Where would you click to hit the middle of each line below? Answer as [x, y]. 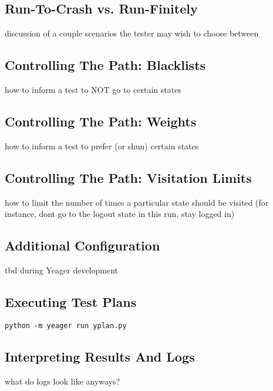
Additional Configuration [82, 245]
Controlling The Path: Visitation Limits [128, 177]
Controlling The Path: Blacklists [105, 65]
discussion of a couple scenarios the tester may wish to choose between [132, 33]
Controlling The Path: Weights [101, 121]
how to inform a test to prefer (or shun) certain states [102, 146]
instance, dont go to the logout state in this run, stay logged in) [120, 214]
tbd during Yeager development [61, 270]
